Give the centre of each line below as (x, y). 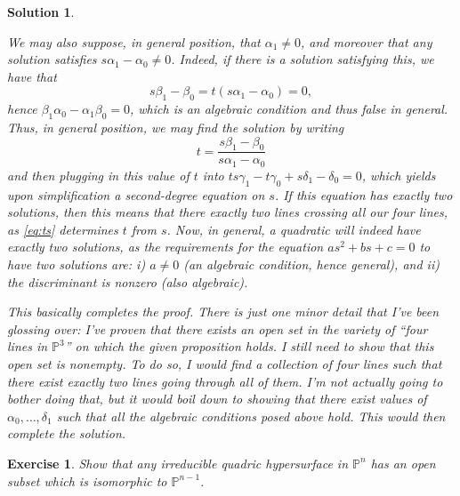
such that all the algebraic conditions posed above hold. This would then (251, 416)
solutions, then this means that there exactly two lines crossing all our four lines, (227, 212)
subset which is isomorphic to (87, 480)
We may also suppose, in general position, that (134, 41)
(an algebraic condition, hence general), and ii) (311, 264)
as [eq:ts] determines (63, 229)
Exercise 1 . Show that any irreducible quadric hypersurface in (178, 463)
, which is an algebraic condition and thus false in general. (289, 109)
